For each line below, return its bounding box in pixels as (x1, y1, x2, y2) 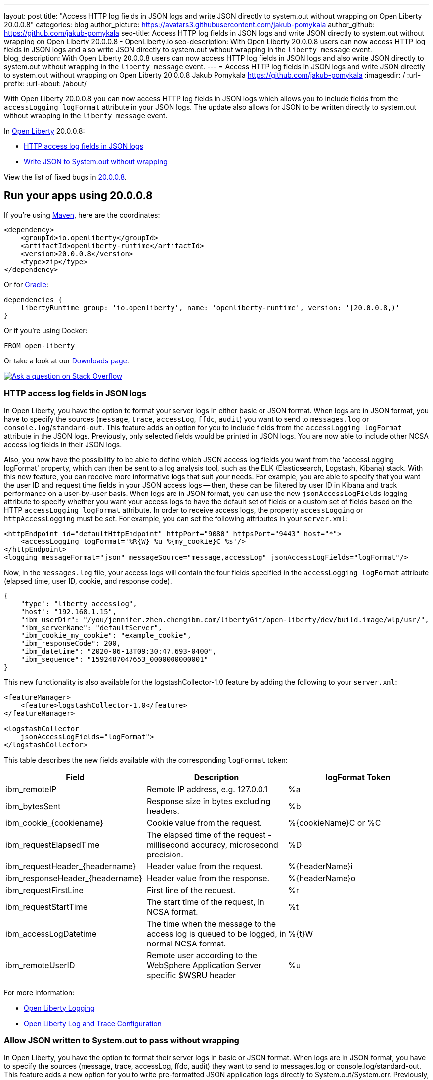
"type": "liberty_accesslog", (20, 599, 137, 608)
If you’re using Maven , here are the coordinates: (4, 210, 160, 219)
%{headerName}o (288, 873, 356, 883)
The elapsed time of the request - (146, 829, 272, 840)
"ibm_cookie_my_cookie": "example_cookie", (20, 631, 192, 639)
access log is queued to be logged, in (146, 928, 286, 939)
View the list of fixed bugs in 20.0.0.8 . (4, 173, 127, 181)
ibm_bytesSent (5, 801, 61, 811)
